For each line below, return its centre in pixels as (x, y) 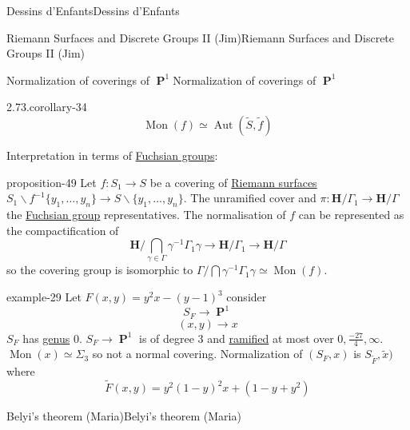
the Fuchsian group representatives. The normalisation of (146, 214)
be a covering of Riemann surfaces (233, 182)
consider (247, 297)
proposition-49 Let (52, 182)
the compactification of (63, 230)
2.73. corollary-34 (47, 107)
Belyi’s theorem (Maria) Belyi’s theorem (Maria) (124, 416)
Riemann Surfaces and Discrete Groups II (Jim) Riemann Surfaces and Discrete (201, 37)
